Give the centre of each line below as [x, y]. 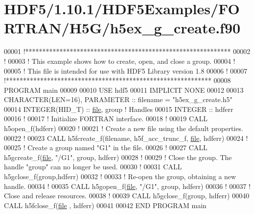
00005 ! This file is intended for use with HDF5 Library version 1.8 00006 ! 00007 [126, 70]
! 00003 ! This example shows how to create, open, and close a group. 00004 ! [120, 61]
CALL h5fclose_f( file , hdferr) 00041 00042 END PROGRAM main [105, 205]
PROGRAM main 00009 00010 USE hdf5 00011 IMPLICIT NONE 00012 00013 [124, 90]
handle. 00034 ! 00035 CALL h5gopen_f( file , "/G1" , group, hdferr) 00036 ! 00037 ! [127, 186]
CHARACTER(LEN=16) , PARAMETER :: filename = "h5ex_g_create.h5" [118, 99]
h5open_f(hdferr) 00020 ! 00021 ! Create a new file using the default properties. [124, 128]
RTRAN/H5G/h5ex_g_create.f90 [122, 28]
